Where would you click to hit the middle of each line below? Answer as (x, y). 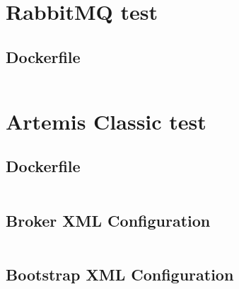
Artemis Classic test (106, 121)
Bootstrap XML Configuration (120, 274)
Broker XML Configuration (108, 220)
